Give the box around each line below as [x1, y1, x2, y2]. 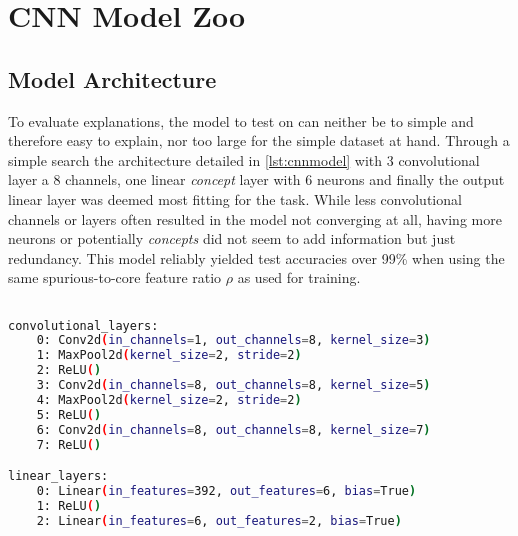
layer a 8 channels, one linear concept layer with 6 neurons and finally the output [8, 169, 505, 190]
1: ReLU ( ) [36, 498, 102, 513]
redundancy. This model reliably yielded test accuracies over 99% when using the [8, 247, 505, 268]
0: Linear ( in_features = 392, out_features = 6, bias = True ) [36, 483, 417, 498]
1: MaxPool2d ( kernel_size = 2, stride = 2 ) [36, 348, 302, 363]
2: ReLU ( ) [36, 363, 102, 378]
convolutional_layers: [8, 318, 159, 333]
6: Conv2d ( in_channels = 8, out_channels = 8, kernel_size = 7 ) [36, 422, 431, 437]
